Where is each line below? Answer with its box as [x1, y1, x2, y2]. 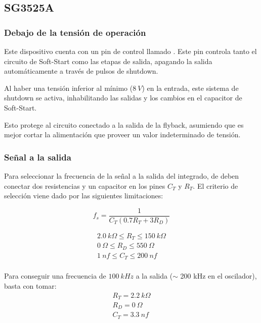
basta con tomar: [4, 280, 57, 291]
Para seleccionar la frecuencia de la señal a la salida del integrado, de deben [4, 170, 239, 181]
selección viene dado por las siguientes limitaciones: [4, 190, 163, 201]
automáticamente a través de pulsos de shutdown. [4, 66, 158, 76]
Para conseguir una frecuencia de [4, 271, 106, 281]
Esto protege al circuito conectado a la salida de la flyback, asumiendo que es [4, 119, 244, 130]
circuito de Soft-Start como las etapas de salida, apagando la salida [4, 56, 212, 66]
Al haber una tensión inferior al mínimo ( [4, 82, 133, 93]
